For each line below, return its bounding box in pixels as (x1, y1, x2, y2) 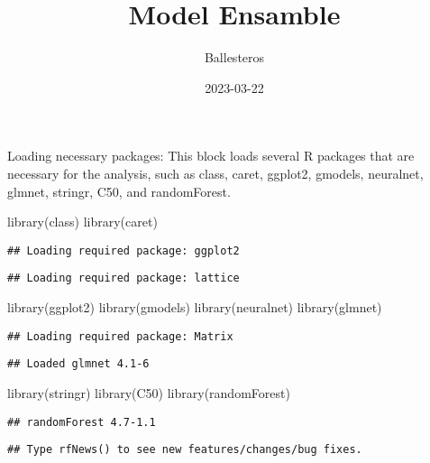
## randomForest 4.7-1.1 (7, 415, 156, 429)
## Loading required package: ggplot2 (7, 244, 240, 257)
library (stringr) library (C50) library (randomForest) (7, 383, 290, 402)
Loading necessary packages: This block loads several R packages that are (7, 146, 415, 165)
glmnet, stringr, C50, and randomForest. (7, 181, 231, 200)
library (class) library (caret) (7, 212, 158, 231)
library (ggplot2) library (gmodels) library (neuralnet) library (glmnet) (7, 298, 382, 316)
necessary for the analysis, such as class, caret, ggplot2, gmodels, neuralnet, (7, 163, 424, 182)
